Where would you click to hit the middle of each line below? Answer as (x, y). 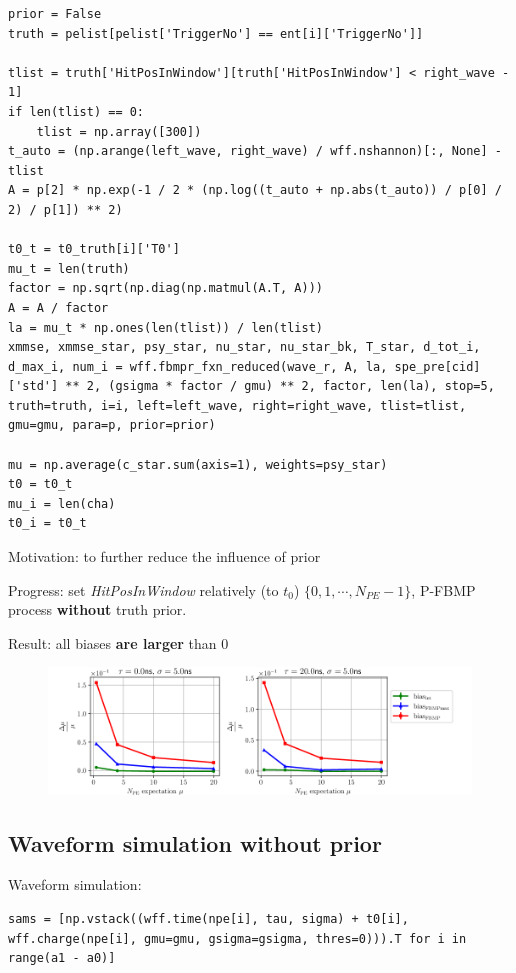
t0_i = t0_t (47, 523)
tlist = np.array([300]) (119, 131)
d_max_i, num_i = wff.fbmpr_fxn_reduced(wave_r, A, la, (198, 366)
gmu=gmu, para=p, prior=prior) (112, 425)
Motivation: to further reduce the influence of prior (164, 556)
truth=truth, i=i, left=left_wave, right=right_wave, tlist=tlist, (237, 405)
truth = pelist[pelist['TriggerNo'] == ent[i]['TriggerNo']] (216, 33)
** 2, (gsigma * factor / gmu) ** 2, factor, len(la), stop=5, (280, 386)
